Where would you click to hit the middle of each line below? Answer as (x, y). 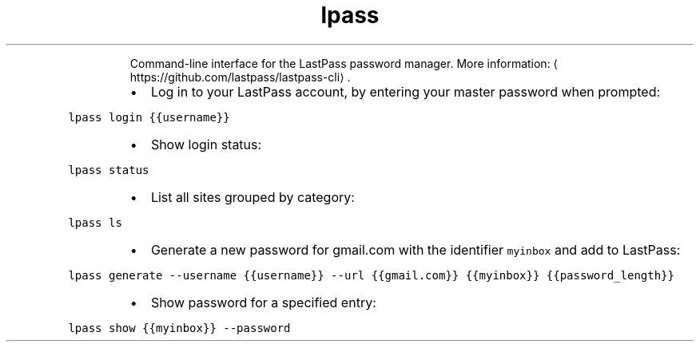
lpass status (109, 170)
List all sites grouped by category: (253, 197)
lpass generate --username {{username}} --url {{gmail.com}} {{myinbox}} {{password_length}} (371, 275)
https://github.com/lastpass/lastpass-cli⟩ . (240, 77)
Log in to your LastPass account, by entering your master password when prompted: (406, 91)
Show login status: (206, 144)
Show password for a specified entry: (263, 302)
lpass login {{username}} (149, 117)
